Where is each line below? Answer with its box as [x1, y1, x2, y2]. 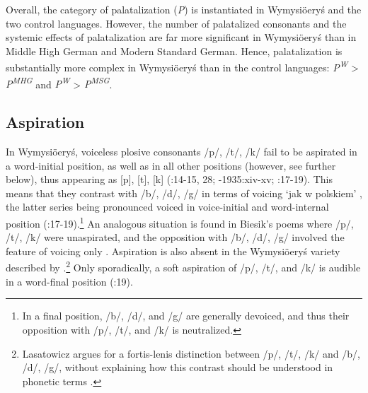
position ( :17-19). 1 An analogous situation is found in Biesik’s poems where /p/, [6, 214, 354, 230]
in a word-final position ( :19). [6, 274, 133, 288]
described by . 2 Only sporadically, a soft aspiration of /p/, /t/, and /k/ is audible [6, 258, 361, 275]
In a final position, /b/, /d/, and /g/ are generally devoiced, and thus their [22, 308, 350, 323]
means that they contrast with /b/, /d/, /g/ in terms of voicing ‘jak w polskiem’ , [6, 185, 362, 200]
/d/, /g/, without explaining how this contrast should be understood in [22, 360, 333, 375]
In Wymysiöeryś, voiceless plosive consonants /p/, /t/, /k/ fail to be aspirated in [6, 144, 357, 159]
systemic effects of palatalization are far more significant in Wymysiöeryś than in [6, 30, 357, 45]
